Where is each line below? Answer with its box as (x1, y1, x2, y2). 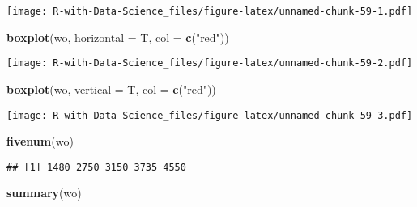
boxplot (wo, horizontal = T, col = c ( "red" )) (6, 28, 229, 45)
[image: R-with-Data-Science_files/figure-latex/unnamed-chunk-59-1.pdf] (6, 6, 413, 17)
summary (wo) (6, 184, 82, 201)
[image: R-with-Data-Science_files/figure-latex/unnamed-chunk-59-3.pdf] (6, 109, 413, 121)
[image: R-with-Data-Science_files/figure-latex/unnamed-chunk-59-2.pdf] (6, 57, 413, 70)
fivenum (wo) (6, 133, 74, 150)
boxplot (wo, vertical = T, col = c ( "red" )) (6, 80, 216, 97)
